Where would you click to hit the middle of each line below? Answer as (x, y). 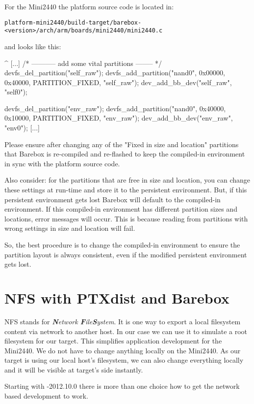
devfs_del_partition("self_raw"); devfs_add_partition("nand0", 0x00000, (115, 73)
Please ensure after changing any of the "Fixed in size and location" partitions (122, 144)
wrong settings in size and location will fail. (70, 228)
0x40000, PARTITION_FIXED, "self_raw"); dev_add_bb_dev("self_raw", (118, 82)
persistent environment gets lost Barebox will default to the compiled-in (113, 199)
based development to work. (46, 396)
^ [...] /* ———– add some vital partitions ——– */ (83, 63)
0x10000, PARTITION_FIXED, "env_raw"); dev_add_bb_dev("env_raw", (119, 118)
